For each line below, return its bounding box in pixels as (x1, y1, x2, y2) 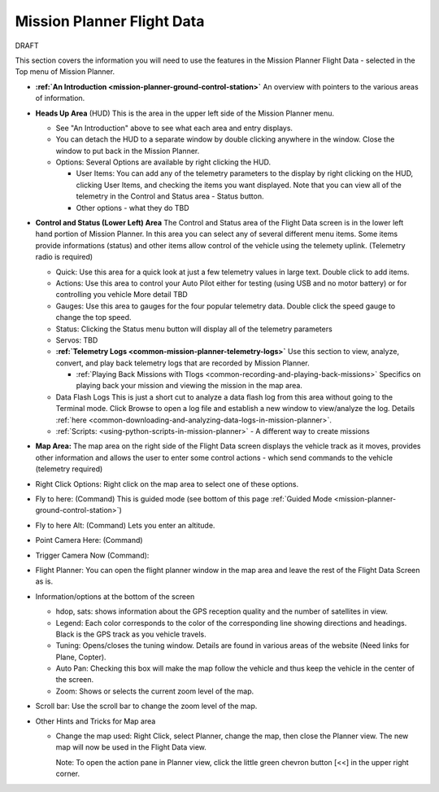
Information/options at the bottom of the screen (35, 591, 195, 602)
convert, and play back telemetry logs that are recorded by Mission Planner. (55, 358, 311, 368)
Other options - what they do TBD (76, 203, 190, 212)
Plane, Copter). (55, 652, 106, 662)
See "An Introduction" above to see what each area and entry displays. (55, 123, 293, 133)
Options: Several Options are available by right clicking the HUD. (55, 157, 272, 167)
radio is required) (35, 252, 93, 262)
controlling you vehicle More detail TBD (55, 290, 189, 300)
